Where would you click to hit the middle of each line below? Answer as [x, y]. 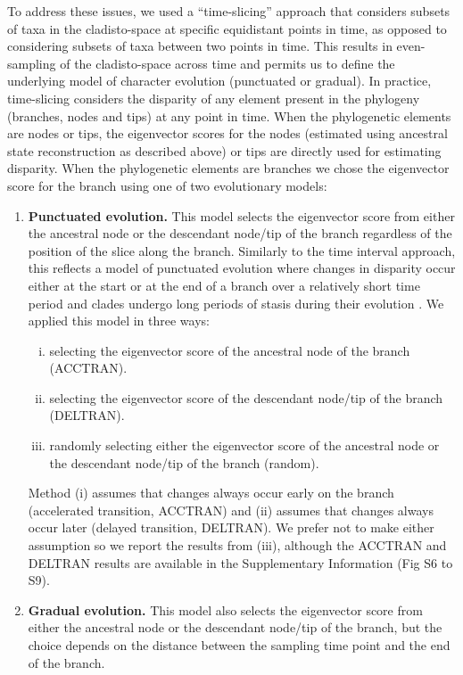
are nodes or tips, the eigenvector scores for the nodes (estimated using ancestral [227, 133]
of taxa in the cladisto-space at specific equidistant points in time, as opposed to [227, 28]
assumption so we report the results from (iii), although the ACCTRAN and [237, 545]
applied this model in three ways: [119, 321]
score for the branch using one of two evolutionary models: [167, 185]
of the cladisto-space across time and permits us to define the [227, 63]
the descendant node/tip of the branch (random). [184, 462]
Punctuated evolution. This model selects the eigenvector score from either [241, 215]
